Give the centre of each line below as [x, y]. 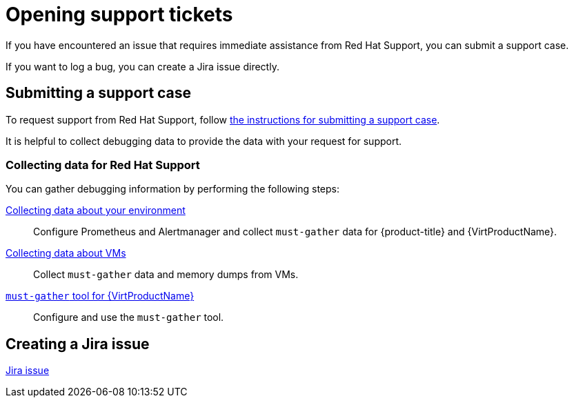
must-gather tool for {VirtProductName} [100, 296]
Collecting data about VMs [66, 253]
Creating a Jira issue [78, 344]
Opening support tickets [119, 14]
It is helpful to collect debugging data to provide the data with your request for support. [204, 141]
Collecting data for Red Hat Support [103, 165]
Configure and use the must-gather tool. [129, 317]
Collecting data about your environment [96, 210]
